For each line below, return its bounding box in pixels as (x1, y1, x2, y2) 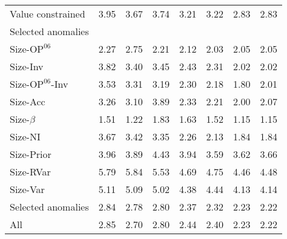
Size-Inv (10, 59, 44, 73)
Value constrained (10, 7, 85, 21)
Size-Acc (10, 94, 45, 108)
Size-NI (10, 129, 41, 143)
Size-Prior (10, 147, 51, 161)
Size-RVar (10, 165, 51, 178)
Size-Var (10, 182, 45, 196)
